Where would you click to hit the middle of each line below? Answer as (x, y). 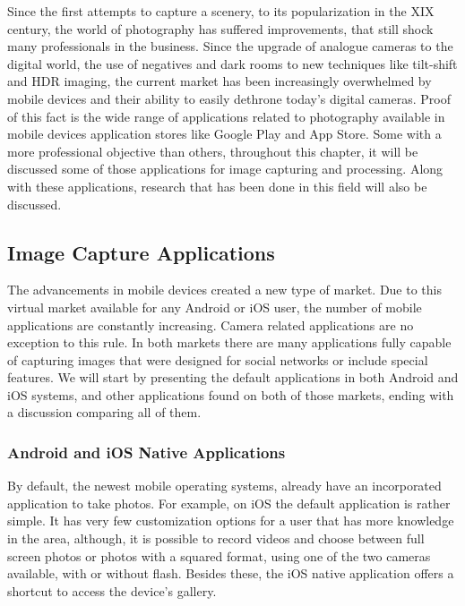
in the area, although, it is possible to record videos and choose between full (216, 538)
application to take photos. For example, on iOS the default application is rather (229, 503)
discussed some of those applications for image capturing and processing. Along (225, 169)
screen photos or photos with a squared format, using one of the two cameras (219, 555)
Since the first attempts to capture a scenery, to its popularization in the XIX (221, 11)
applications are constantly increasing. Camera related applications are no (211, 324)
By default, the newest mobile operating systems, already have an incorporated (224, 486)
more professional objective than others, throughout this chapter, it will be (213, 151)
